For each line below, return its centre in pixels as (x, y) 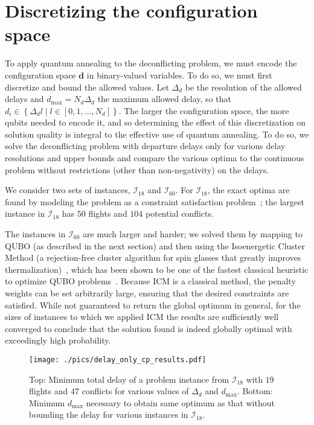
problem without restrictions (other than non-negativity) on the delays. (137, 169)
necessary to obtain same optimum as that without (180, 402)
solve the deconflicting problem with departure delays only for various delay (145, 146)
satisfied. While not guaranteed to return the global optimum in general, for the (153, 305)
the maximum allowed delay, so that (164, 99)
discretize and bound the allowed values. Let (87, 87)
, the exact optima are (248, 190)
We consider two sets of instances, (68, 190)
